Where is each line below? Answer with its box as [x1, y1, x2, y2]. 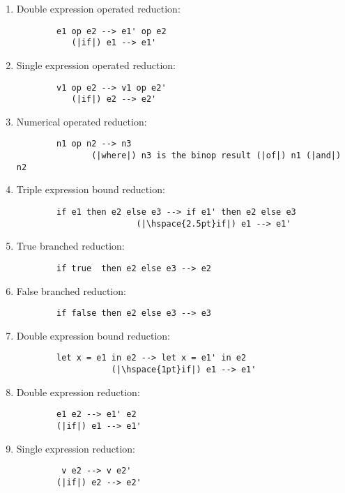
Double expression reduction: [16, 384, 140, 399]
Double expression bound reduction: [16, 328, 170, 342]
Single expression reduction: [16, 441, 135, 455]
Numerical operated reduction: [16, 114, 147, 128]
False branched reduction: [16, 283, 126, 298]
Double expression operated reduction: [16, 1, 181, 15]
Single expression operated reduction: [16, 57, 176, 72]
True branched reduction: [16, 238, 125, 253]
